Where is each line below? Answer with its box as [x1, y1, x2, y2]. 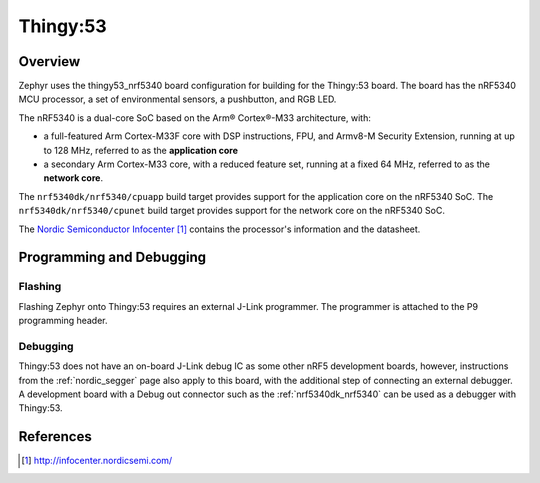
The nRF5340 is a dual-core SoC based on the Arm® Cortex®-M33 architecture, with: [18, 111, 372, 124]
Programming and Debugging [18, 249, 207, 266]
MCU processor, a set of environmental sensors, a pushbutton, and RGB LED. [18, 93, 337, 105]
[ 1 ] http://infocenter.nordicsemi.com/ [21, 455, 173, 467]
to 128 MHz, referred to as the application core [43, 144, 239, 156]
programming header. [18, 315, 109, 327]
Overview [18, 53, 81, 70]
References [18, 428, 92, 445]
